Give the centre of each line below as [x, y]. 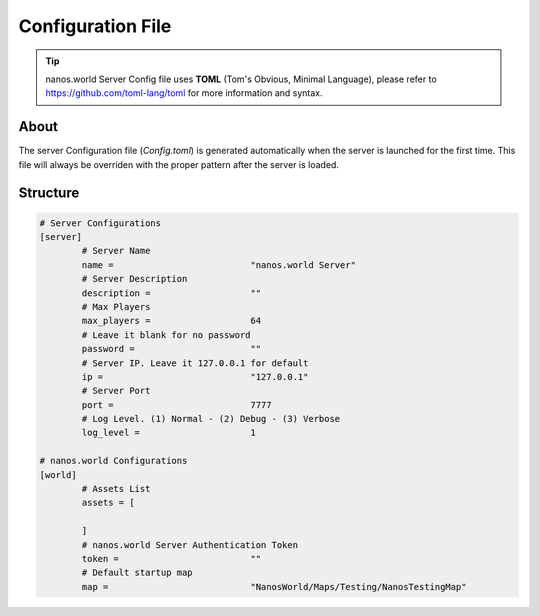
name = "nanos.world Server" [219, 264]
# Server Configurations [100, 223]
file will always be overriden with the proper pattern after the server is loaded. [179, 164]
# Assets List [116, 489]
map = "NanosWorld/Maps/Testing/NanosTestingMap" [274, 586]
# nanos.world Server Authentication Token [190, 544]
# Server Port [116, 391]
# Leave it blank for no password [166, 334]
